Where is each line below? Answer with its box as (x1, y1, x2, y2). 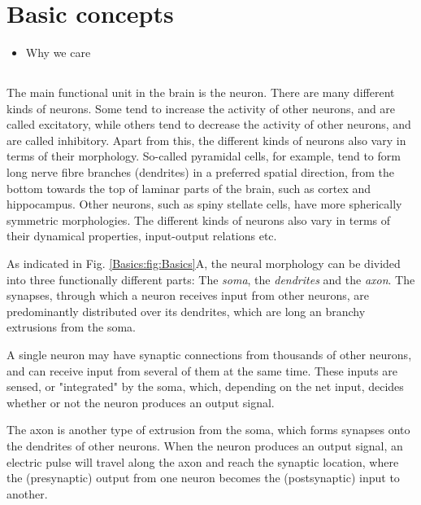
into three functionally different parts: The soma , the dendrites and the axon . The (7, 270, 415, 288)
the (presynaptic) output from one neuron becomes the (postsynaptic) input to (7, 469, 400, 486)
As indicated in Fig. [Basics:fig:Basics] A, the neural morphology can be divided (7, 255, 401, 272)
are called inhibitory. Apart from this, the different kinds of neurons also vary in (7, 131, 406, 148)
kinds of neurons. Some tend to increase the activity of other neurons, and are (7, 99, 396, 116)
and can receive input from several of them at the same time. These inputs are (7, 362, 398, 379)
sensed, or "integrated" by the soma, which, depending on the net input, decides (7, 378, 404, 395)
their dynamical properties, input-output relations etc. (7, 227, 277, 244)
